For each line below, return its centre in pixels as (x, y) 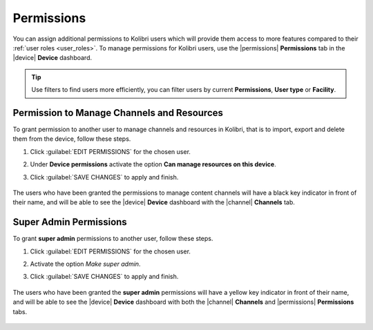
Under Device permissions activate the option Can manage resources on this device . (153, 164)
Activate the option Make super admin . (85, 264)
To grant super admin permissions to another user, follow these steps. (113, 239)
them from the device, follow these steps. (72, 139)
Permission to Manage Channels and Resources (118, 113)
